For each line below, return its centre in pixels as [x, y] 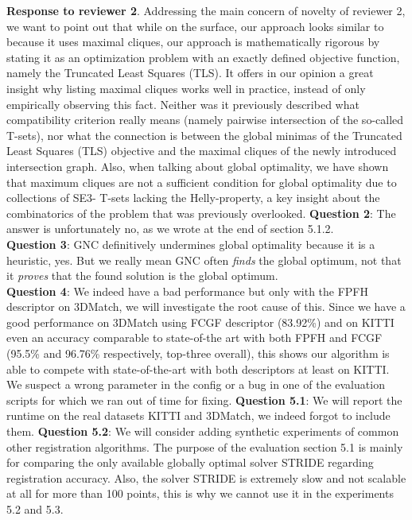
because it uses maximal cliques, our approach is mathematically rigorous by [193, 42]
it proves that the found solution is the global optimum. [142, 276]
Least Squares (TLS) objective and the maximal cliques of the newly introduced [202, 151]
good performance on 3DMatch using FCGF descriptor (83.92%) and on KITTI [200, 322]
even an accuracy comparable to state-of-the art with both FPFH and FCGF [194, 338]
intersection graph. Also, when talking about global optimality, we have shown [198, 166]
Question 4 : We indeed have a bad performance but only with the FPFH [187, 291]
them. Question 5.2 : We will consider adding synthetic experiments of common [203, 431]
